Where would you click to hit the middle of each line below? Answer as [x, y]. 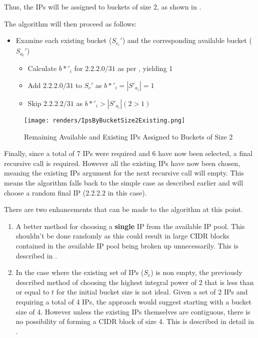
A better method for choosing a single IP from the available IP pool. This [130, 226]
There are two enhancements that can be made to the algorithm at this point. [123, 209]
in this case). [127, 192]
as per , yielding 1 [145, 68]
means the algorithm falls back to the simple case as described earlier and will [124, 182]
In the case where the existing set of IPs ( [80, 272]
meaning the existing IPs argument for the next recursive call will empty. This [124, 173]
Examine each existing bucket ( [64, 40]
